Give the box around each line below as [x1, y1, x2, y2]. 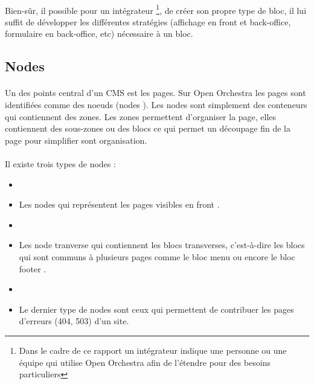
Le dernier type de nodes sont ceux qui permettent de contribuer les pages [19, 302, 294, 315]
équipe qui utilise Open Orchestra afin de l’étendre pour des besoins [19, 356, 271, 368]
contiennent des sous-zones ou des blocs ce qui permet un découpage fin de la [5, 122, 290, 135]
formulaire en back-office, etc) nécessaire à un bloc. [5, 27, 193, 40]
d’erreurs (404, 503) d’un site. [19, 315, 129, 327]
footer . [19, 262, 46, 275]
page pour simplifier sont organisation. [5, 133, 147, 146]
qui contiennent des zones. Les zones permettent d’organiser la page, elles [5, 110, 277, 123]
